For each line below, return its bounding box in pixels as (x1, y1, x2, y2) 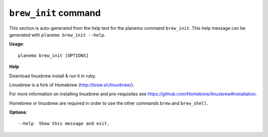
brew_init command (9, 7, 101, 18)
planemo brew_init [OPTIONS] (18, 53, 89, 58)
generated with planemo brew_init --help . (9, 32, 106, 38)
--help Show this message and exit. (18, 121, 110, 127)
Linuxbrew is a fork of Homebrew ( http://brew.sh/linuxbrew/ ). (9, 82, 134, 88)
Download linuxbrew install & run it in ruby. (9, 72, 96, 79)
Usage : (9, 41, 24, 47)
